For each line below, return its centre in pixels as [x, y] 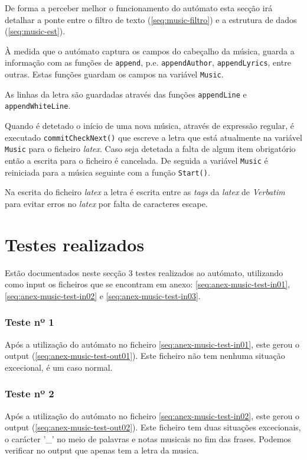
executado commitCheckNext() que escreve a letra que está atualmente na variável [153, 137]
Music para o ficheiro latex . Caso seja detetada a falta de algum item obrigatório [150, 149]
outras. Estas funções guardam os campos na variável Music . [114, 74]
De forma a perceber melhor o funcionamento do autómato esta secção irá [139, 8]
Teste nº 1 [30, 322]
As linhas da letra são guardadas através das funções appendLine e [126, 94]
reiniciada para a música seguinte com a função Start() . [107, 172]
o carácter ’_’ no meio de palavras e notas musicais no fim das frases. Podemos [148, 438]
